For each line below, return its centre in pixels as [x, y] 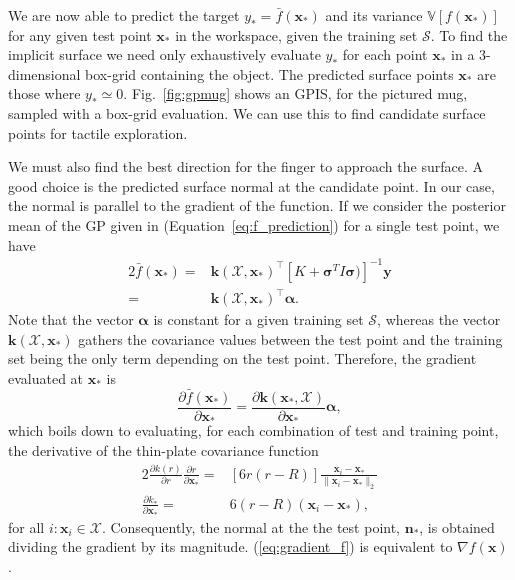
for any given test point [80, 34]
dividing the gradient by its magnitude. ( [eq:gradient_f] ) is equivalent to [230, 546]
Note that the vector [71, 319]
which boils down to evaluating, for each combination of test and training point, [253, 430]
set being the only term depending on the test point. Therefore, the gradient [242, 358]
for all [26, 526]
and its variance [374, 15]
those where [44, 93]
